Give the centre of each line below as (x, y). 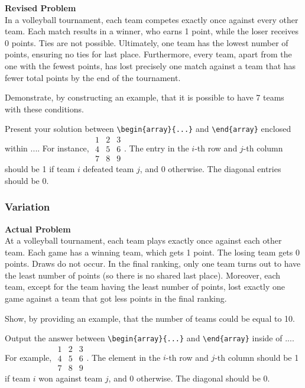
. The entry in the (156, 148)
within (16, 148)
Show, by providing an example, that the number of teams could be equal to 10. (150, 318)
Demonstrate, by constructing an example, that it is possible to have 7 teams (145, 97)
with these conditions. (44, 109)
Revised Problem (40, 8)
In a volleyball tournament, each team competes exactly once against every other (152, 19)
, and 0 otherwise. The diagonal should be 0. (189, 378)
